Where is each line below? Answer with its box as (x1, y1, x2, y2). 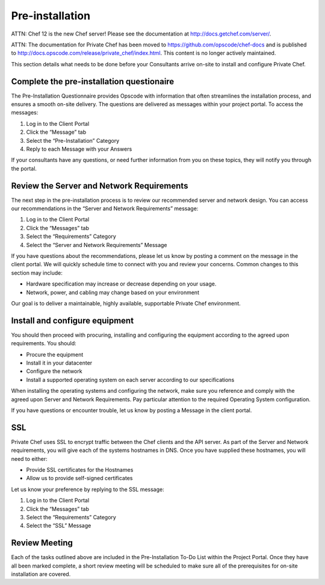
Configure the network (26, 368, 82, 375)
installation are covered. (11, 571, 71, 578)
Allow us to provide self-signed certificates (26, 475, 133, 482)
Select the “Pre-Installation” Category (26, 137, 120, 144)
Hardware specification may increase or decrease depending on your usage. (26, 280, 217, 287)
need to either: (11, 455, 48, 462)
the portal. (11, 164, 37, 172)
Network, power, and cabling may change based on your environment (26, 289, 200, 296)
